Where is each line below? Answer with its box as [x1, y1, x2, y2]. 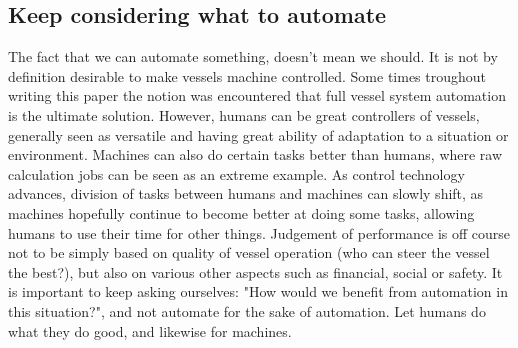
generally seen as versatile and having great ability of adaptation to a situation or [8, 124, 509, 145]
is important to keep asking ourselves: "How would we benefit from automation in [8, 281, 508, 302]
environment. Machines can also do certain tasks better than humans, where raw [8, 144, 503, 165]
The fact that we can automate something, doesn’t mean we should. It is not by [8, 46, 498, 67]
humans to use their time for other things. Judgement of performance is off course [8, 222, 511, 243]
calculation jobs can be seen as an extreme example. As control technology [8, 163, 465, 184]
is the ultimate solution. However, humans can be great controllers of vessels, [8, 104, 480, 125]
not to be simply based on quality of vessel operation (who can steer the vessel [8, 242, 490, 263]
